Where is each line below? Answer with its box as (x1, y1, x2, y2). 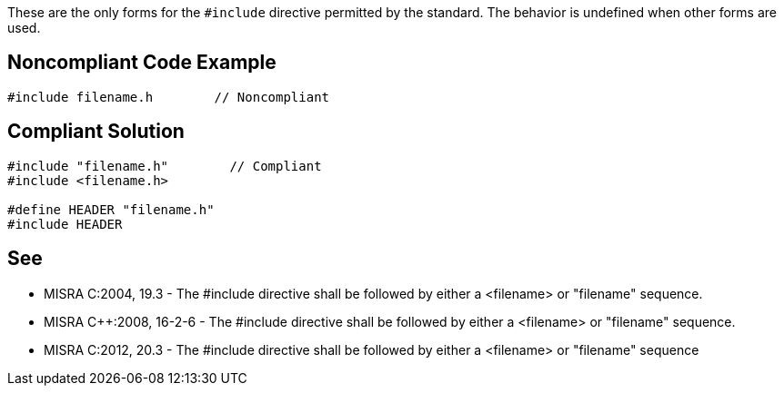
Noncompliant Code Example (7, 51, 276, 74)
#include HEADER (7, 216, 123, 231)
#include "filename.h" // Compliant (7, 158, 322, 173)
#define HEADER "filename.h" (7, 201, 215, 217)
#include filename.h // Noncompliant (7, 89, 330, 104)
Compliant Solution (7, 120, 185, 143)
